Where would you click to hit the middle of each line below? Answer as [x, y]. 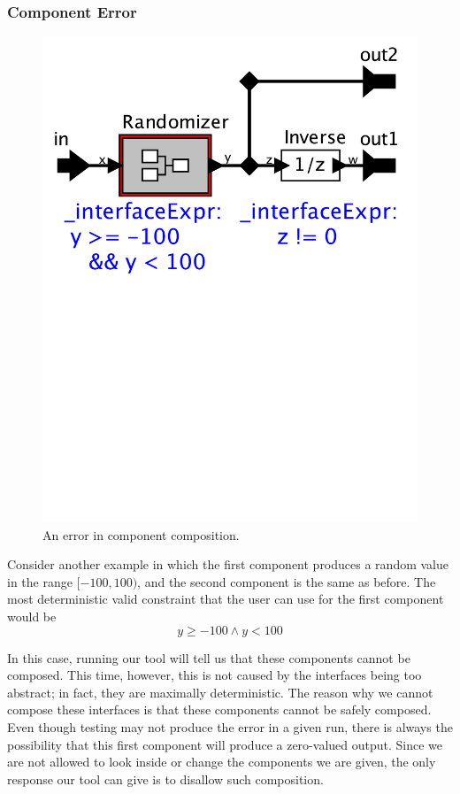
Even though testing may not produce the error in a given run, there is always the [230, 727]
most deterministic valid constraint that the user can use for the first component [226, 599]
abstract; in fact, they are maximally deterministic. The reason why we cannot [220, 692]
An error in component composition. [141, 534]
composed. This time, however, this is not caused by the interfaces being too [215, 675]
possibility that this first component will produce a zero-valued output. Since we [225, 744]
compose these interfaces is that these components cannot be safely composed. [219, 709]
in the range [40, 581]
